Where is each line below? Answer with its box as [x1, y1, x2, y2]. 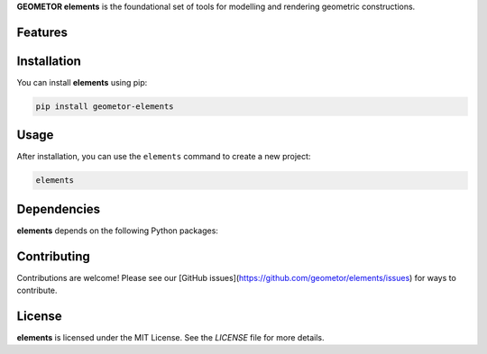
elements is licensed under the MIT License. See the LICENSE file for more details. [16, 332, 325, 343]
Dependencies [16, 201, 101, 216]
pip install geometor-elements [35, 101, 175, 112]
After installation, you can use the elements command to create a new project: [16, 151, 311, 162]
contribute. [16, 285, 58, 296]
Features [16, 24, 68, 40]
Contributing [16, 249, 90, 264]
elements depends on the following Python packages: [16, 225, 218, 236]
